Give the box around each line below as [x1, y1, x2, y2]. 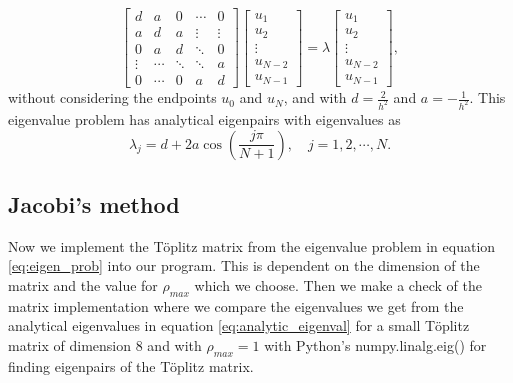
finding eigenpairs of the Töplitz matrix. [8, 355, 254, 376]
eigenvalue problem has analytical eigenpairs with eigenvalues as [8, 109, 401, 130]
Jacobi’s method [8, 189, 180, 220]
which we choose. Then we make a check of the [194, 275, 482, 296]
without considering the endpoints [8, 87, 217, 108]
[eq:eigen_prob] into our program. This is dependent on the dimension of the [8, 255, 480, 276]
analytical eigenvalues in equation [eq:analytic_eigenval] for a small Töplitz [8, 315, 470, 336]
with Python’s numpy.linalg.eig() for [264, 335, 487, 355]
